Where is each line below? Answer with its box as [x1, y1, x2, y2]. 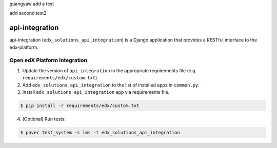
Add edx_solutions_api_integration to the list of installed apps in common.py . [22, 82, 200, 88]
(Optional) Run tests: [22, 116, 66, 122]
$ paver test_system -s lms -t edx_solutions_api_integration [20, 130, 180, 135]
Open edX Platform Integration [9, 57, 87, 64]
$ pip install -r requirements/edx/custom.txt [20, 102, 140, 109]
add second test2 [9, 10, 47, 16]
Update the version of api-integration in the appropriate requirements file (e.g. [22, 67, 197, 74]
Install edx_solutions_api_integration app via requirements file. [22, 89, 170, 95]
